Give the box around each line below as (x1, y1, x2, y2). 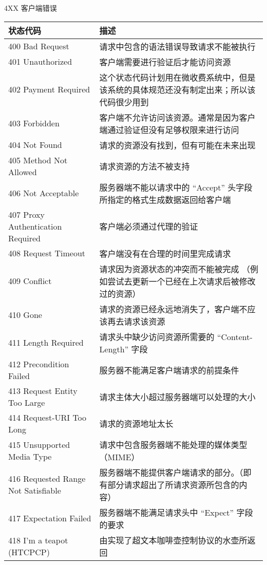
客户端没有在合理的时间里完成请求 (99, 247, 231, 259)
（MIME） (99, 450, 140, 463)
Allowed (8, 165, 37, 178)
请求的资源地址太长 (99, 417, 174, 429)
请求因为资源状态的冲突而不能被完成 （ (99, 262, 250, 275)
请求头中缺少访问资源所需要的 (99, 330, 215, 343)
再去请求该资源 (107, 315, 165, 327)
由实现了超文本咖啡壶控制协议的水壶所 (99, 534, 247, 546)
